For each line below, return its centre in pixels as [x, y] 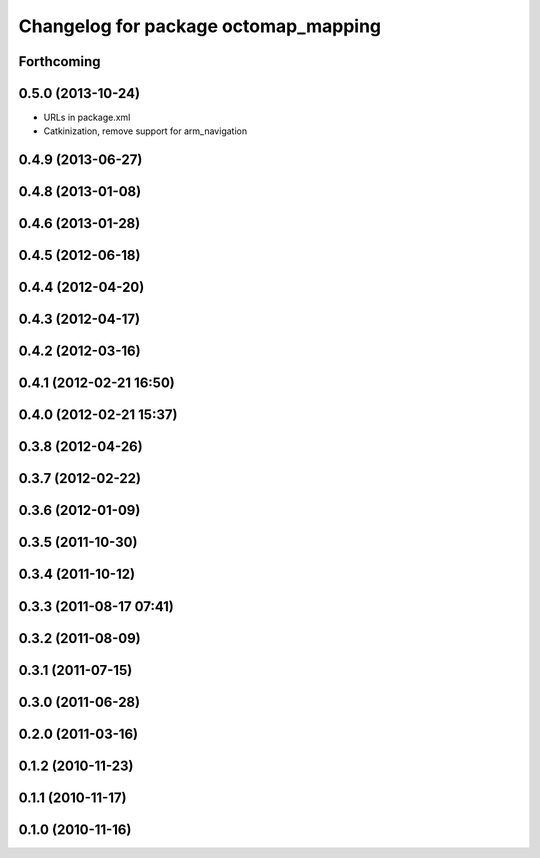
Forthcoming [59, 61]
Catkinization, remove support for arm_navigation [145, 131]
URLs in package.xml [87, 117]
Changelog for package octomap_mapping [200, 26]
